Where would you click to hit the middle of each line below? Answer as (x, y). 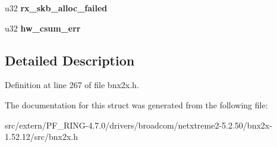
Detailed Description (70, 60)
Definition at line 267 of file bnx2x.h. (72, 85)
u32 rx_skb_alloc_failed (56, 8)
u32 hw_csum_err (43, 28)
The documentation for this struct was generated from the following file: (136, 104)
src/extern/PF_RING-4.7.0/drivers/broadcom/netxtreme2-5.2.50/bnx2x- (138, 125)
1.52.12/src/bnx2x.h (42, 137)
